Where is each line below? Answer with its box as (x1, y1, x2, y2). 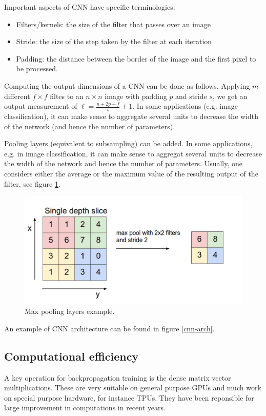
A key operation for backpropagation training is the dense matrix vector (4, 372, 231, 383)
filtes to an (50, 90, 84, 101)
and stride (175, 90, 207, 101)
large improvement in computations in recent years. (4, 402, 166, 413)
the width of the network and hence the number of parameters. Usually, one (4, 158, 243, 169)
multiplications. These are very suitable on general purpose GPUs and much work (4, 382, 261, 393)
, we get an (212, 90, 248, 101)
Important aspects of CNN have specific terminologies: (4, 2, 175, 12)
